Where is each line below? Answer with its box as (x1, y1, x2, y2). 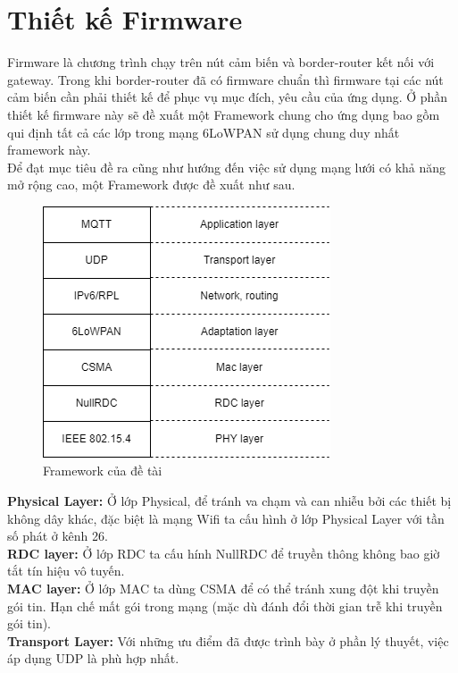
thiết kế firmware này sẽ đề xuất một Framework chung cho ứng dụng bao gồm (7, 105, 440, 123)
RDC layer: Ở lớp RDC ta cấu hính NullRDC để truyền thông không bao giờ (7, 543, 440, 562)
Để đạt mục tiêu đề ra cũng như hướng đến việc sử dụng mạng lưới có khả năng (7, 157, 446, 176)
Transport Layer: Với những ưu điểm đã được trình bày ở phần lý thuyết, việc (7, 631, 449, 650)
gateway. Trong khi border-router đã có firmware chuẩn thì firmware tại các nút (7, 70, 444, 88)
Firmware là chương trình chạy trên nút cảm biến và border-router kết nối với (7, 53, 435, 72)
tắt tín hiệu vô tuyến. (7, 561, 125, 580)
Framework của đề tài (43, 461, 162, 480)
